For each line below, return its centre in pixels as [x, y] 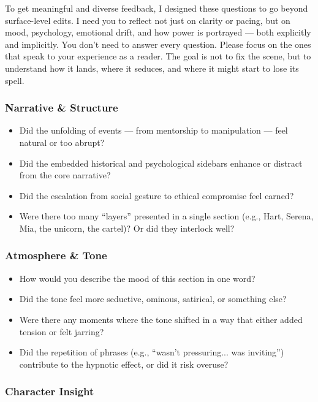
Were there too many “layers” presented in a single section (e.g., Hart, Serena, [166, 216]
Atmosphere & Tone [56, 255]
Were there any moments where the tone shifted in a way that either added [161, 319]
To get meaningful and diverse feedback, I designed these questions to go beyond [157, 8]
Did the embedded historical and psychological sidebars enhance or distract [161, 163]
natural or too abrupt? [62, 142]
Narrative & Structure [62, 108]
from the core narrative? [65, 175]
